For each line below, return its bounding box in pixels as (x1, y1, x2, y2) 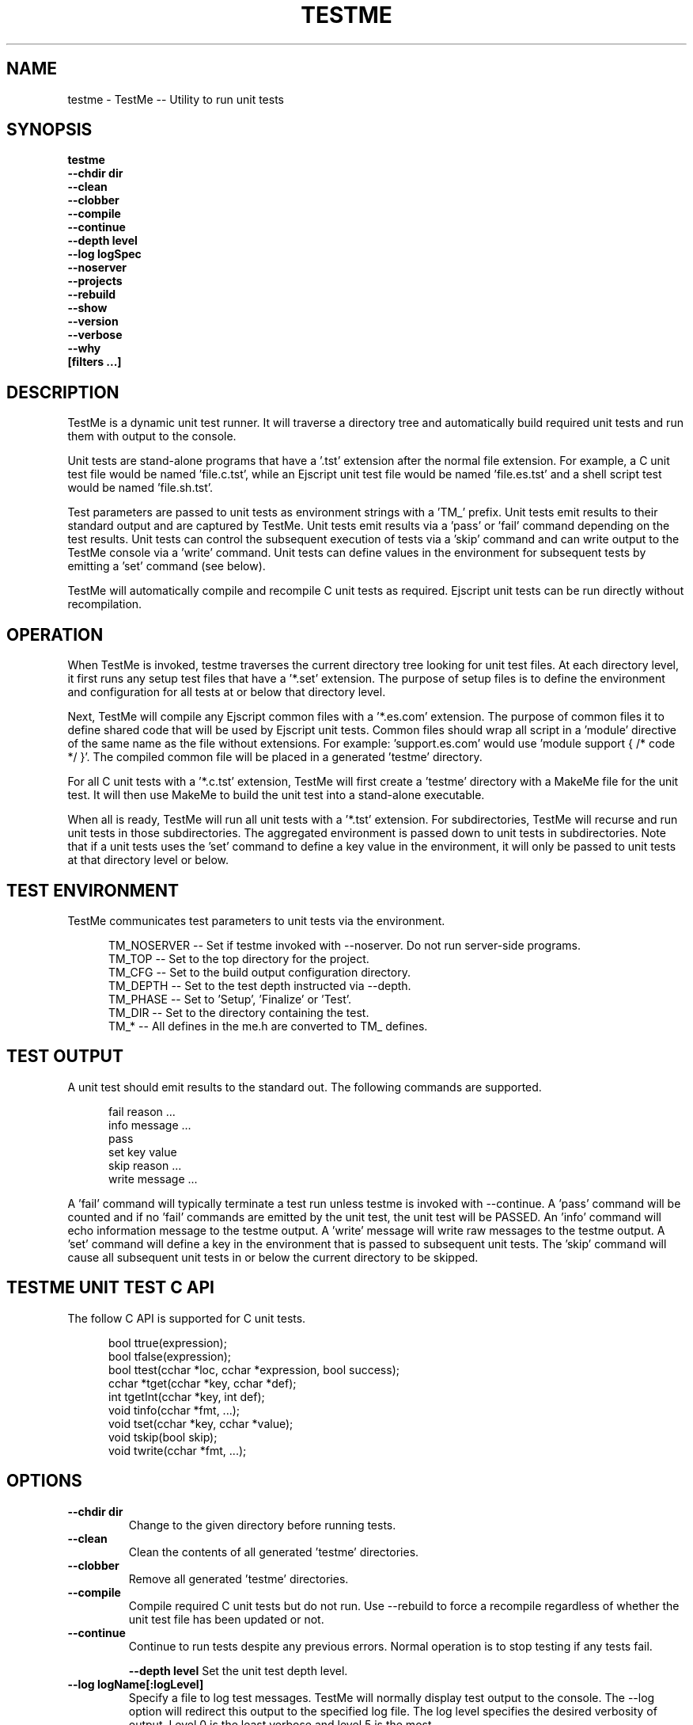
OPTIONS (6, 1471, 82, 1491)
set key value (108, 1144, 177, 1159)
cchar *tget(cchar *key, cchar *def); (108, 1376, 297, 1390)
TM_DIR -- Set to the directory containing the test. (108, 1005, 369, 1019)
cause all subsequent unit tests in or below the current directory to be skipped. (67, 1250, 479, 1264)
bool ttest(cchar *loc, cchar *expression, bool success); (108, 1362, 400, 1377)
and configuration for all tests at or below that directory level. (67, 685, 386, 699)
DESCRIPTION (6, 382, 119, 402)
